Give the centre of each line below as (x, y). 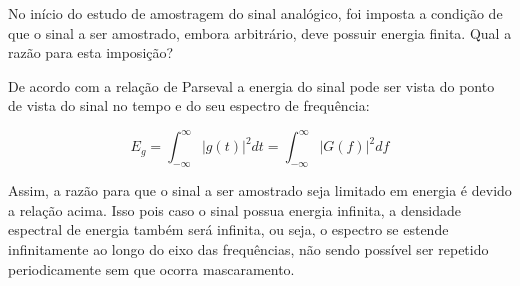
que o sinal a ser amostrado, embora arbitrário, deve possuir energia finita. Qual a (260, 32)
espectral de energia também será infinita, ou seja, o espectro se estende (228, 229)
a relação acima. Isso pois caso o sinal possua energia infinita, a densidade (234, 209)
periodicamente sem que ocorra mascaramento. (151, 268)
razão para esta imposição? (91, 52)
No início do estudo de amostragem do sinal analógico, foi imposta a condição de (255, 13)
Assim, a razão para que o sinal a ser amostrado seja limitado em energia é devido (260, 190)
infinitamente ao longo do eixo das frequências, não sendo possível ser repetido (248, 249)
